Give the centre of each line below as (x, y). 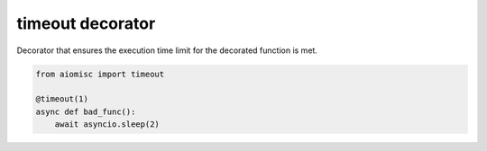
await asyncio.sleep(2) (107, 124)
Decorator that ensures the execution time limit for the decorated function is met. (167, 50)
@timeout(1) (62, 99)
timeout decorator (86, 23)
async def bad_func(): (86, 111)
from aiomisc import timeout (100, 74)
